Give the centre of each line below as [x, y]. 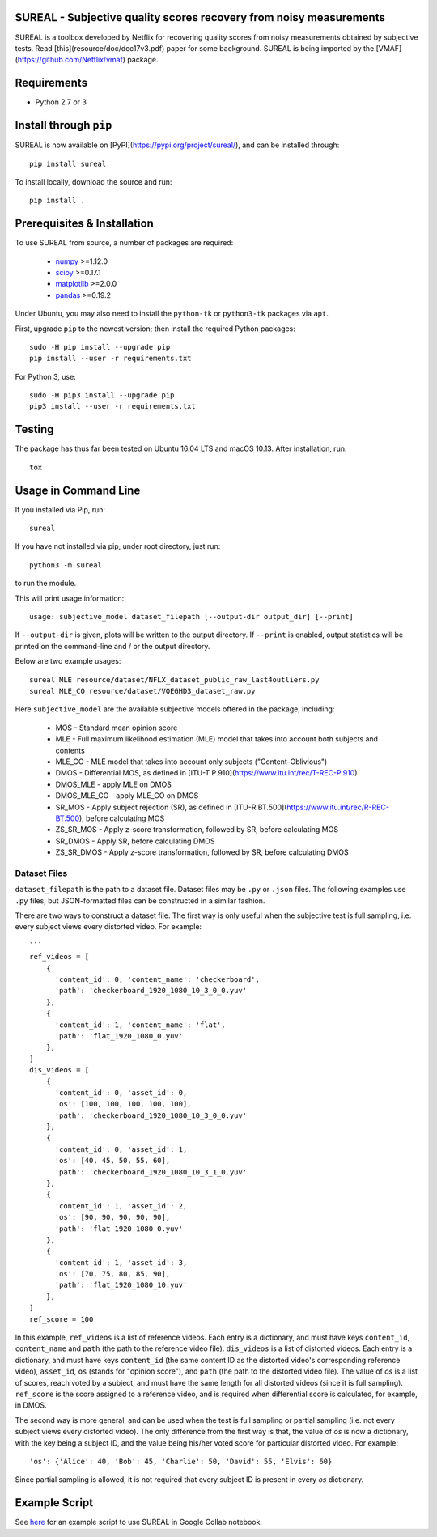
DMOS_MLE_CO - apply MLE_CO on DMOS [127, 796]
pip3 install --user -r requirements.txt [112, 406]
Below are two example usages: [68, 661]
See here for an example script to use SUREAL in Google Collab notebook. [139, 1522]
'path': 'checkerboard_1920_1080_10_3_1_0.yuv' [151, 1172]
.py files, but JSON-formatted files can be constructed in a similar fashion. [140, 900]
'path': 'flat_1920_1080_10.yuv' [121, 1285]
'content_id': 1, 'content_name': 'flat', [140, 1025]
